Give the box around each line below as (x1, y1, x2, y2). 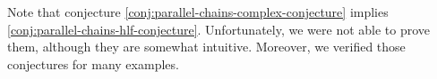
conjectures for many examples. (7, 54, 179, 73)
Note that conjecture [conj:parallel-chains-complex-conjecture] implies (7, 3, 389, 20)
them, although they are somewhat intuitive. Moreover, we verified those (7, 37, 406, 56)
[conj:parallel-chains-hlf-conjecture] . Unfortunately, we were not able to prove (7, 20, 431, 38)
